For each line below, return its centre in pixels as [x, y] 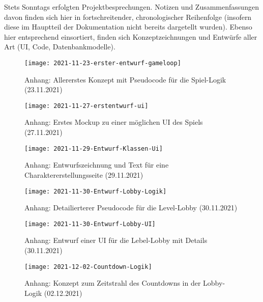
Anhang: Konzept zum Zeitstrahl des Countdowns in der [113, 283]
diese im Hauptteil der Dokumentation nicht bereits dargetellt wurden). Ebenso [128, 27]
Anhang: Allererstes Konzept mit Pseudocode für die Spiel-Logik [125, 79]
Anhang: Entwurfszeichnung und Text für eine [97, 165]
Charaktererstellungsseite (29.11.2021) [84, 174]
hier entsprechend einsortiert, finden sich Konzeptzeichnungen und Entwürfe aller [131, 36]
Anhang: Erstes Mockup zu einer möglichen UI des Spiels [114, 122]
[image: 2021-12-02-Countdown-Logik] [88, 267]
